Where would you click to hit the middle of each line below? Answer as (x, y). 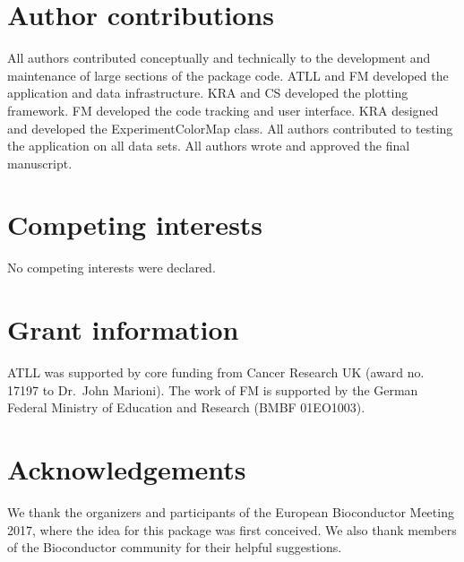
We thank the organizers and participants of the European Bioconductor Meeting (231, 512)
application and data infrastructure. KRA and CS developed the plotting (208, 93)
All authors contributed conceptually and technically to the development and (219, 58)
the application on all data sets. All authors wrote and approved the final (209, 146)
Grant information (123, 329)
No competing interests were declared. (112, 268)
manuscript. (40, 163)
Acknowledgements (127, 469)
